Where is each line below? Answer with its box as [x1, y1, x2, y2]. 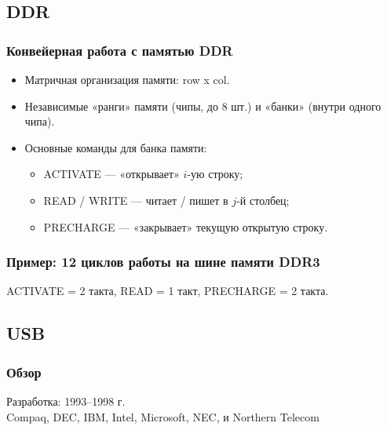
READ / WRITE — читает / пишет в [43, 191, 228, 208]
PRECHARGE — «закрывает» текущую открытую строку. [43, 218, 328, 235]
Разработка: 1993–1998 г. [6, 392, 126, 409]
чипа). [24, 113, 55, 129]
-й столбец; [236, 191, 290, 208]
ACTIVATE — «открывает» [43, 166, 180, 182]
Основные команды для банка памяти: [24, 139, 207, 155]
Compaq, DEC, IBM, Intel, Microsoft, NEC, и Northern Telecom [6, 408, 319, 425]
